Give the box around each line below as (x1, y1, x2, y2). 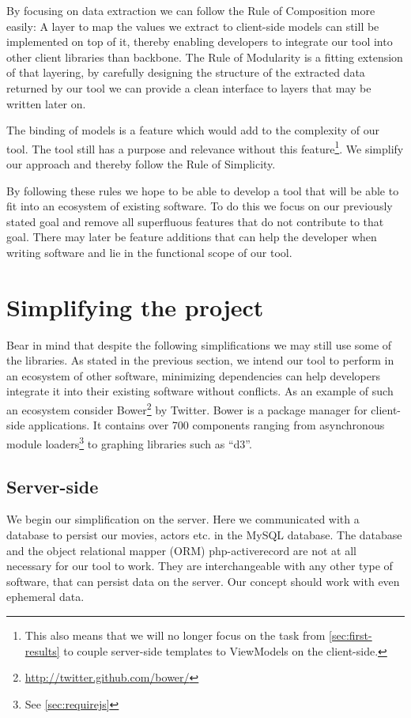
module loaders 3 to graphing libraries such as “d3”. (6, 433, 252, 452)
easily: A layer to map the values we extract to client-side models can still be (6, 17, 379, 34)
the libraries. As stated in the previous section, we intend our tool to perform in (6, 352, 394, 368)
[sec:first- (329, 626, 372, 643)
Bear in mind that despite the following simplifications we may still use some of (6, 336, 392, 353)
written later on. (6, 95, 86, 111)
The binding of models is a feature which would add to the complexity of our (6, 122, 379, 138)
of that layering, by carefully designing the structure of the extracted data (6, 64, 365, 81)
